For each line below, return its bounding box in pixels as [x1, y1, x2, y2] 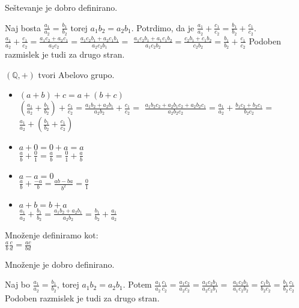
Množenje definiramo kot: [5, 228, 98, 241]
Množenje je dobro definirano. [5, 258, 115, 270]
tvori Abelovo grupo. [38, 68, 115, 80]
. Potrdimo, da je [131, 21, 195, 34]
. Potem [122, 278, 152, 291]
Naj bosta [5, 21, 41, 34]
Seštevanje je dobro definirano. [5, 1, 118, 13]
